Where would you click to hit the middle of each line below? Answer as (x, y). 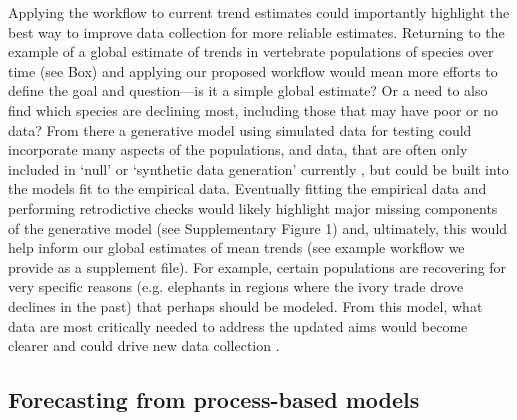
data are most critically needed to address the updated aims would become (238, 325)
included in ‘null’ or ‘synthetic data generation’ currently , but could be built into (258, 168)
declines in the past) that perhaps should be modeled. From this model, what (245, 305)
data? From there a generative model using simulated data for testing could (240, 129)
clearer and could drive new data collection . (144, 345)
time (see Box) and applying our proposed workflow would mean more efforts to (253, 70)
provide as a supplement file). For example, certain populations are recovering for (257, 266)
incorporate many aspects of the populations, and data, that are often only (238, 149)
